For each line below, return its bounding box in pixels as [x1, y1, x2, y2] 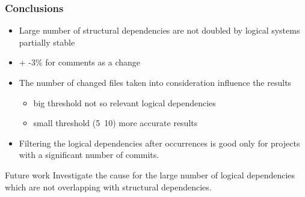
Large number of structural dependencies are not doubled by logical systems [19, 24, 300, 37]
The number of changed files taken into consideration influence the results [19, 76, 292, 88]
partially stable [19, 35, 75, 48]
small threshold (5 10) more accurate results [33, 117, 198, 129]
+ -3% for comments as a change [19, 56, 140, 68]
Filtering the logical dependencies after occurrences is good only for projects [19, 136, 300, 149]
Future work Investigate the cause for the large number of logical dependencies [5, 168, 295, 181]
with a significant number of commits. [19, 148, 159, 161]
